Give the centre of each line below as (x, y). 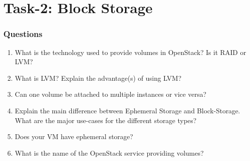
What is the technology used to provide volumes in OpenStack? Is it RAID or (130, 52)
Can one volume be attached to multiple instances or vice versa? (110, 94)
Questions (23, 34)
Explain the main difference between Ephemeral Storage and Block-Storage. (127, 110)
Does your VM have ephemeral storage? (74, 136)
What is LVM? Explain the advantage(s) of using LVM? (98, 78)
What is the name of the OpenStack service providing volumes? (109, 152)
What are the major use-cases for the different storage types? (106, 120)
